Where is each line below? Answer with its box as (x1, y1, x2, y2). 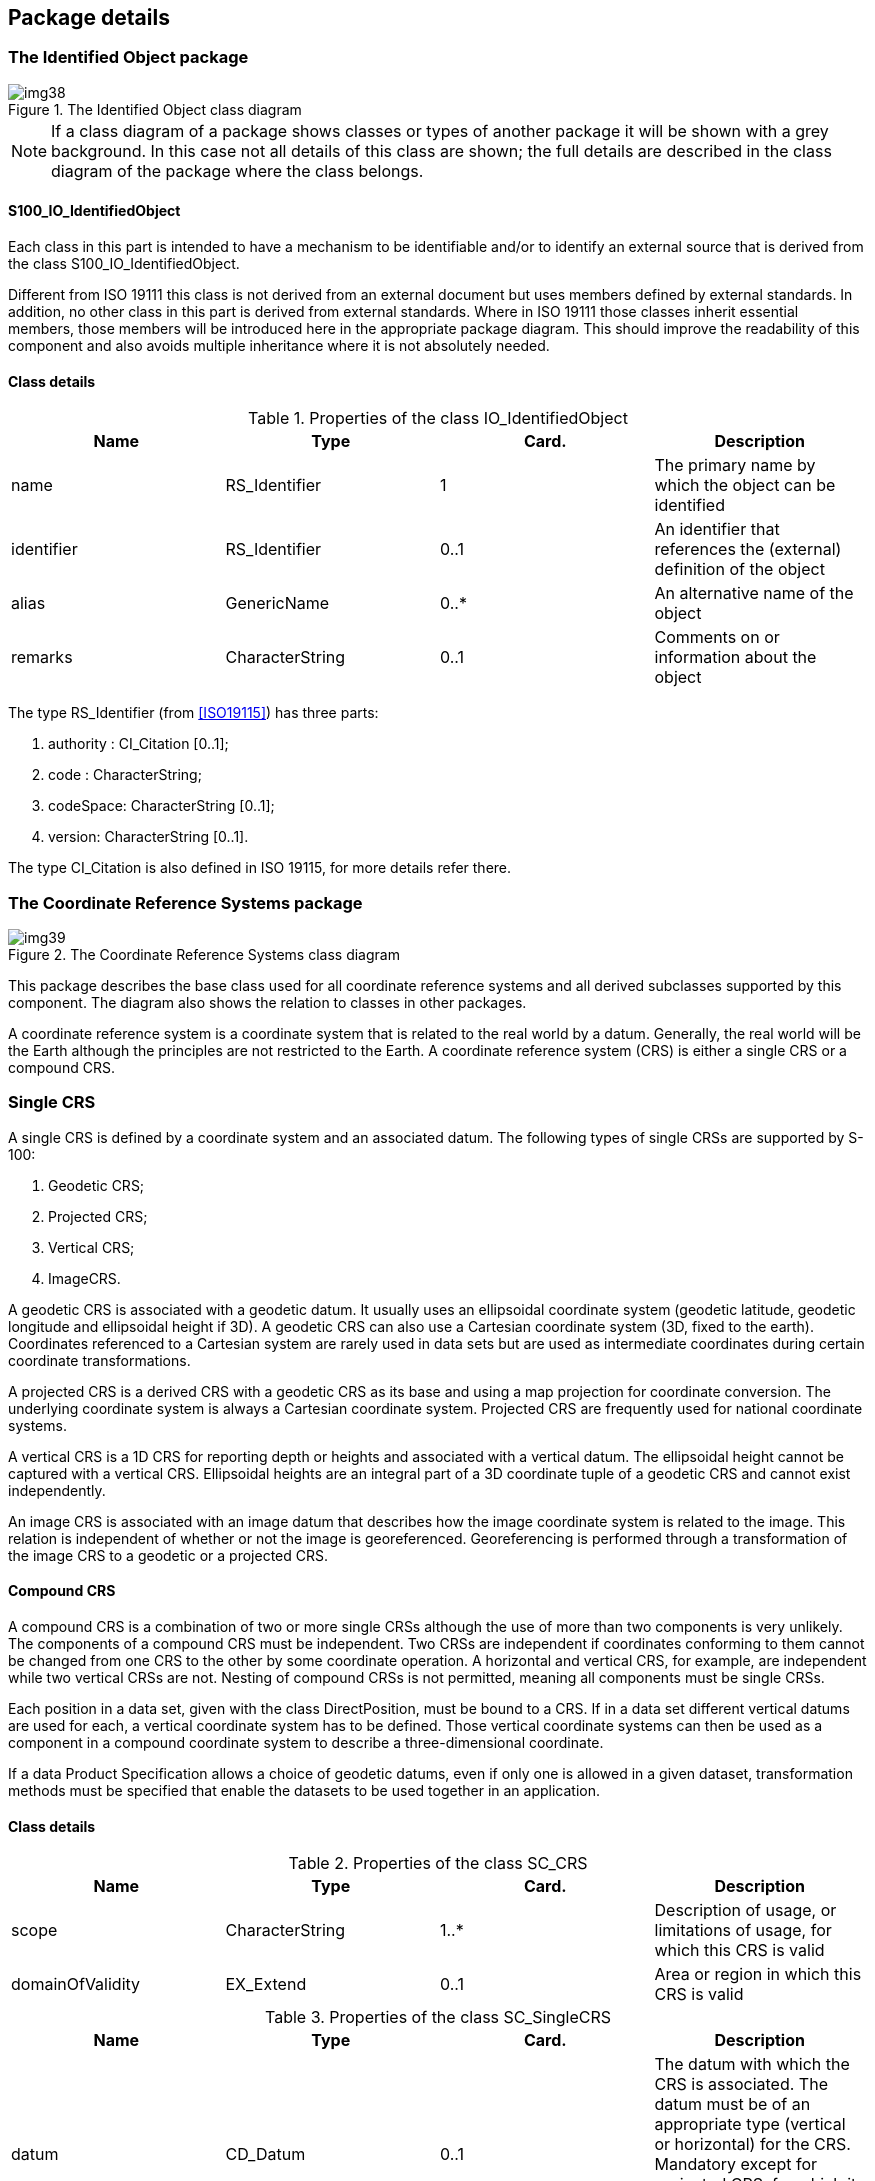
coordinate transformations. (8, 1351, 191, 1369)
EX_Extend (225, 1974, 307, 1995)
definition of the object (654, 559, 825, 580)
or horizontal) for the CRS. (654, 2134, 851, 2155)
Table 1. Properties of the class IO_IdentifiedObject (248, 408, 628, 429)
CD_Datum (225, 2144, 306, 2165)
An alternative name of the (654, 583, 854, 604)
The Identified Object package (8, 47, 249, 68)
